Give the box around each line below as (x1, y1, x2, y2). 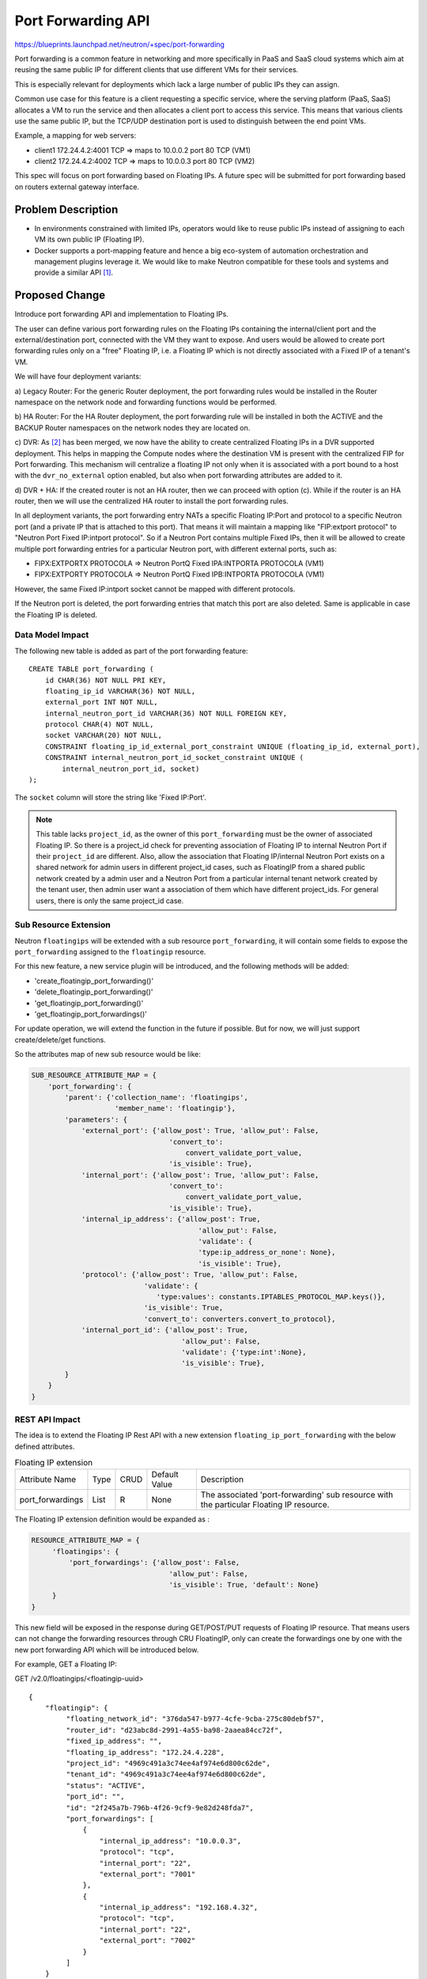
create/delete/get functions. (14, 1035, 106, 1044)
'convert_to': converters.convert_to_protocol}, (143, 1314, 336, 1324)
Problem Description (14, 203, 119, 216)
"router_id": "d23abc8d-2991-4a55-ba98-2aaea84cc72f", (66, 1726, 284, 1734)
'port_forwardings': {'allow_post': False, (68, 1558, 240, 1567)
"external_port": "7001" (99, 1869, 196, 1878)
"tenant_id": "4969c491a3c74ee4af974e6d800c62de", (66, 1770, 266, 1779)
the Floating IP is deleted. (14, 610, 98, 619)
